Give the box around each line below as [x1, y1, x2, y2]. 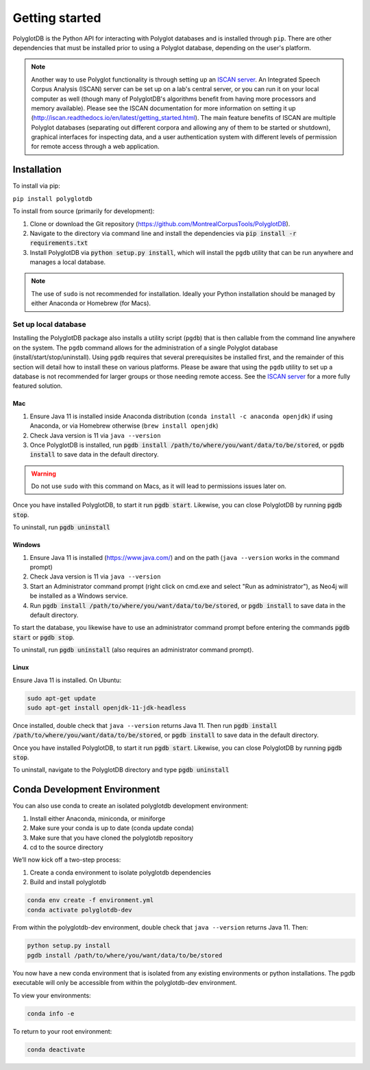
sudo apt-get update [27, 694, 96, 702]
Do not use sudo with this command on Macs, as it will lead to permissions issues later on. [31, 482, 287, 490]
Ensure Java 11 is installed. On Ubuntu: [12, 676, 122, 684]
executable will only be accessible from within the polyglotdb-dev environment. [12, 979, 237, 987]
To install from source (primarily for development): [12, 207, 155, 215]
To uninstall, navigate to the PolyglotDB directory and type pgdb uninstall [12, 766, 230, 774]
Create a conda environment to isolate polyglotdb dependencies [29, 868, 212, 877]
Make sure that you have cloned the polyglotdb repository [29, 834, 193, 842]
